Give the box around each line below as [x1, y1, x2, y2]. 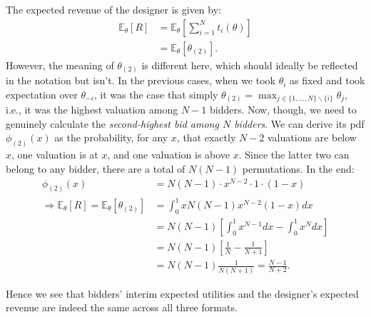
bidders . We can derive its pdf [234, 116, 365, 131]
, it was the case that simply [93, 86, 218, 101]
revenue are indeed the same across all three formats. [6, 300, 238, 315]
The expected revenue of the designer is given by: [6, 2, 221, 16]
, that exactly [176, 130, 236, 145]
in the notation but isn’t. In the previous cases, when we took [6, 73, 275, 88]
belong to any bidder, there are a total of [6, 161, 185, 176]
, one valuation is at [11, 147, 98, 162]
